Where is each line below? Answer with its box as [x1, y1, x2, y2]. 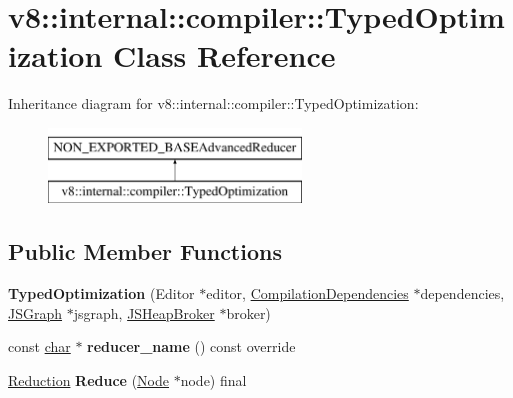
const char [8, 336, 71, 357]
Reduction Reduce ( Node [8, 370, 170, 391]
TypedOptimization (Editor [8, 283, 195, 304]
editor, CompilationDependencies [206, 283, 409, 304]
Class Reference [113, 35, 336, 76]
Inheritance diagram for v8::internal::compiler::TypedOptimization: [8, 93, 419, 114]
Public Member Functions [8, 236, 282, 267]
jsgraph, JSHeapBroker [73, 302, 215, 323]
